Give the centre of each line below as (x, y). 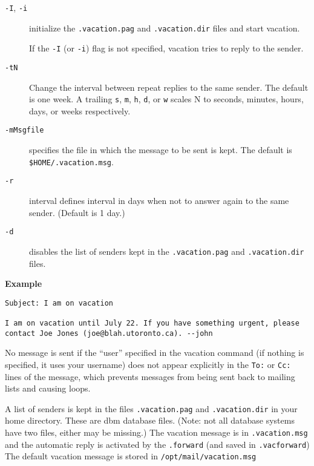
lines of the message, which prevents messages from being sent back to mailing (150, 376)
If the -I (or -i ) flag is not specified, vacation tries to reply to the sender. (166, 48)
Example (24, 284)
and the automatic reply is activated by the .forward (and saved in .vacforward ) (157, 444)
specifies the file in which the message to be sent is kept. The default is (161, 150)
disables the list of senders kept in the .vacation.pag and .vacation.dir (167, 251)
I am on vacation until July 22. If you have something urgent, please (152, 323)
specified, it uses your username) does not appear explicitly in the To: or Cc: (148, 364)
